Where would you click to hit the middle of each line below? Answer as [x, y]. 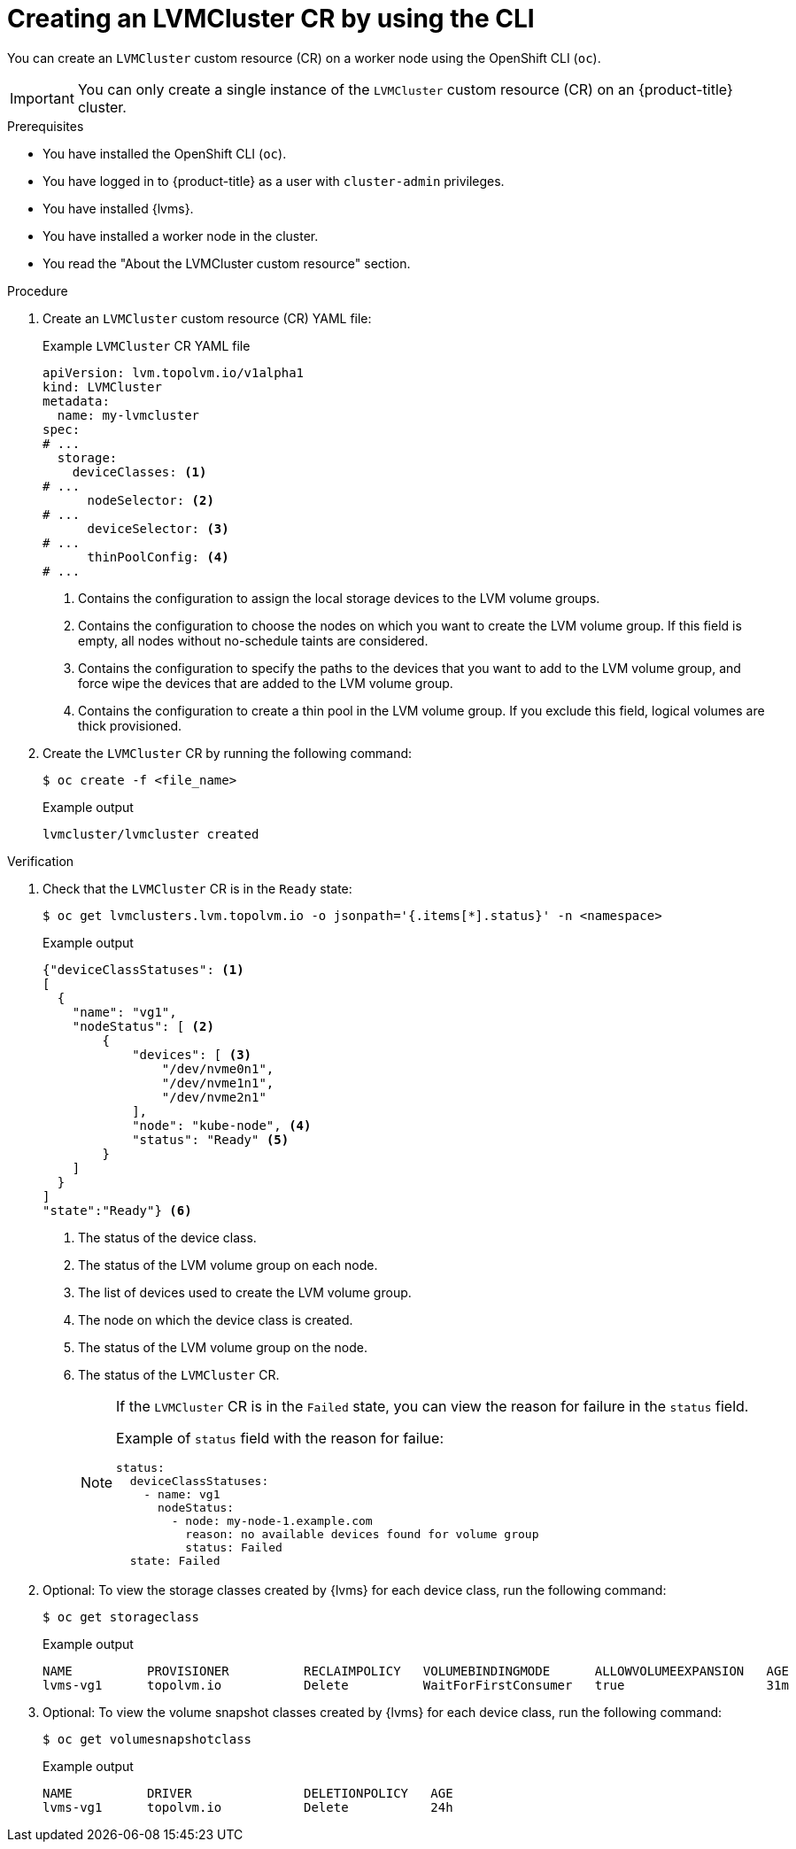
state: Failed [175, 1560]
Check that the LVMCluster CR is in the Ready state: [197, 888]
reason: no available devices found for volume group [362, 1534]
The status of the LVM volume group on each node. [228, 1265]
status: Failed [234, 1547]
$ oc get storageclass [121, 1617]
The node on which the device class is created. [216, 1319]
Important [42, 98]
